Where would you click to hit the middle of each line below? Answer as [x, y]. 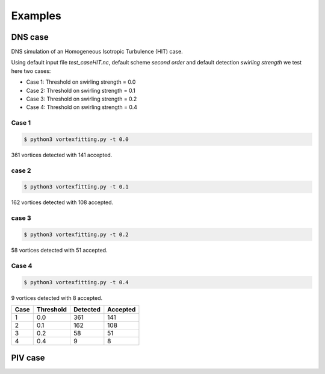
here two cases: [31, 71]
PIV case [28, 358]
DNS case [30, 37]
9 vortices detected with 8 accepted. [57, 298]
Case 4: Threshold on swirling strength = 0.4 [82, 107]
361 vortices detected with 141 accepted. [62, 155]
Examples [36, 16]
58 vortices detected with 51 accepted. [59, 250]
